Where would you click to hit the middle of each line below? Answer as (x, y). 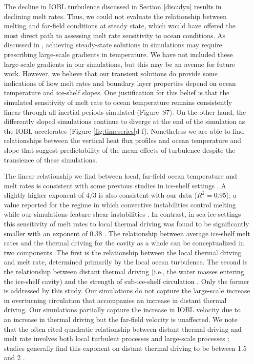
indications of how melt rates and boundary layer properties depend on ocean (120, 83)
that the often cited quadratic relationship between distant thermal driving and (123, 329)
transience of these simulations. (51, 159)
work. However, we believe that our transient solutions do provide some (111, 73)
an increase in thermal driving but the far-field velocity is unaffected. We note (121, 319)
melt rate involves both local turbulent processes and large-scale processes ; (117, 338)
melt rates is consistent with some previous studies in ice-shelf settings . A (115, 185)
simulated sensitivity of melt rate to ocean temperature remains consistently (118, 102)
